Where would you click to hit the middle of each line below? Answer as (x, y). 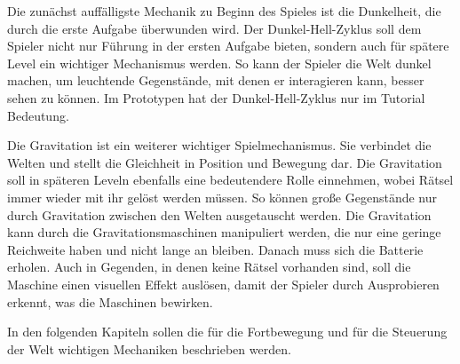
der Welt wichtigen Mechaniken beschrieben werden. (149, 348)
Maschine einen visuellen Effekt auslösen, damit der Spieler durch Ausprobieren (223, 284)
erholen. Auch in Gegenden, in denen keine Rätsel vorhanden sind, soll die (209, 267)
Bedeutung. (38, 115)
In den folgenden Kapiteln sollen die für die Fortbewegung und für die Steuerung (227, 332)
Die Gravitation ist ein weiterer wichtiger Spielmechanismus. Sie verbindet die (219, 145)
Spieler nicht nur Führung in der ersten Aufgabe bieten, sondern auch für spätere (228, 46)
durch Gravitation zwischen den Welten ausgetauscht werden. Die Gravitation (219, 214)
